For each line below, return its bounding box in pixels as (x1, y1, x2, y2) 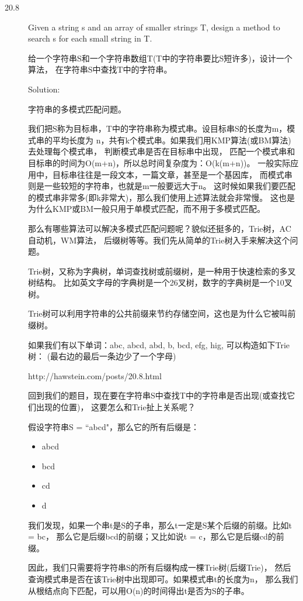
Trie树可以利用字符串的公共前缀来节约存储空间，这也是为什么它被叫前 (28, 307, 296, 320)
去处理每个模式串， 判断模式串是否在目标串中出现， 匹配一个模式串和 (28, 145, 295, 157)
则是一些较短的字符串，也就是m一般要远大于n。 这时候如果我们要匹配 (28, 180, 296, 192)
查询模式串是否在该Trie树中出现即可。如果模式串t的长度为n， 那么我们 (28, 572, 298, 585)
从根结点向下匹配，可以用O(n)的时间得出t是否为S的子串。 (28, 584, 249, 596)
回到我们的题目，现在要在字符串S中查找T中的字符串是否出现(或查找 (28, 389, 287, 401)
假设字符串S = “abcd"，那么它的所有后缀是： (28, 420, 200, 432)
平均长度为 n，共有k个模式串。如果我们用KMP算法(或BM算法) (52, 133, 291, 146)
